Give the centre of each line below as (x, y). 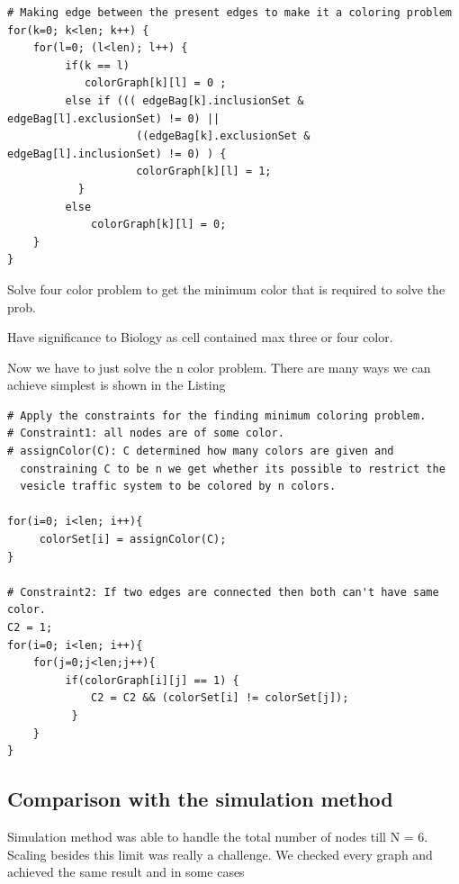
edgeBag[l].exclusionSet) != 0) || (114, 118)
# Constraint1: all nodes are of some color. (146, 433)
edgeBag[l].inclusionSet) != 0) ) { (117, 153)
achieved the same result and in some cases (126, 872)
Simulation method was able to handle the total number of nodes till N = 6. (218, 836)
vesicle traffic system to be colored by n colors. (178, 487)
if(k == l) (98, 65)
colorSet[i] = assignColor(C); (133, 540)
